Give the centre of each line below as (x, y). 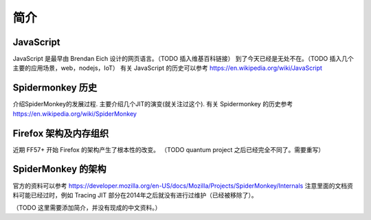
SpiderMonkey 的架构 (59, 169)
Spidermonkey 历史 (55, 88)
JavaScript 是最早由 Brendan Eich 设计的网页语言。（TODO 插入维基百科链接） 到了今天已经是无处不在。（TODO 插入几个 (183, 59)
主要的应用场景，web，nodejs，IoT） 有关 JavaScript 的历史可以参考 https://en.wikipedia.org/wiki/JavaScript (168, 68)
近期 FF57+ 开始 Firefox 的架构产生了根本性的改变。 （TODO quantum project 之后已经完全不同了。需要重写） (169, 149)
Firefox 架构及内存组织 (61, 133)
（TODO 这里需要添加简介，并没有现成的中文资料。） (87, 208)
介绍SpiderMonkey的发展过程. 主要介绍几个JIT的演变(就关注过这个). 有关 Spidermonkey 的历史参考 (153, 104)
